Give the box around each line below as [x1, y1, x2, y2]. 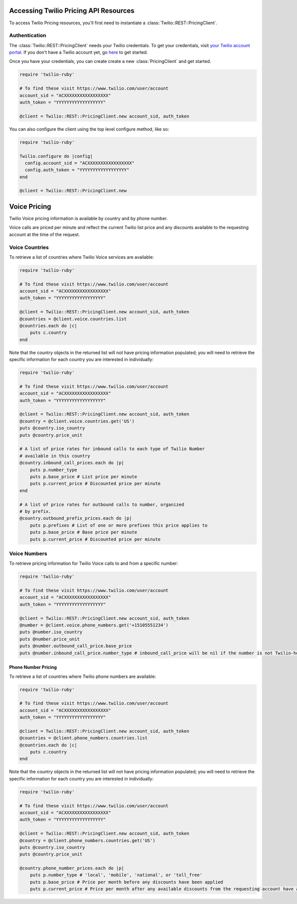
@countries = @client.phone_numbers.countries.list [19, 735, 148, 741]
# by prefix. [19, 508, 51, 514]
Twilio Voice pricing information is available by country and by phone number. [9, 215, 168, 221]
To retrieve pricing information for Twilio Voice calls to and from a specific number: [9, 560, 178, 566]
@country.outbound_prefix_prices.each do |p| [19, 516, 132, 521]
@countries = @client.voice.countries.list [19, 316, 127, 322]
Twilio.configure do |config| [19, 153, 93, 159]
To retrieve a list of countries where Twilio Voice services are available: [9, 254, 154, 260]
